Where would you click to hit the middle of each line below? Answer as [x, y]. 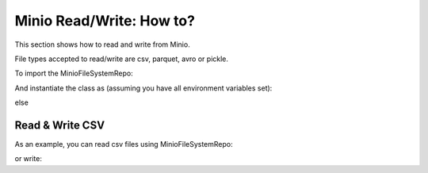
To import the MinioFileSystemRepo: [74, 73]
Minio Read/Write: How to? [105, 21]
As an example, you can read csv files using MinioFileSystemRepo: [124, 144]
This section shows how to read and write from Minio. [102, 44]
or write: [29, 159]
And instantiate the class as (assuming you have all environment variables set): [143, 88]
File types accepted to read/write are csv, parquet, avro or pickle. [122, 59]
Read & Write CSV [60, 125]
